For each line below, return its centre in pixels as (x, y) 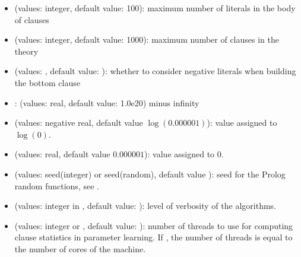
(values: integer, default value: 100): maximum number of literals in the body (155, 8)
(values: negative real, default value (79, 123)
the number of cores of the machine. (80, 248)
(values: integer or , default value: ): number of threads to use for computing (154, 225)
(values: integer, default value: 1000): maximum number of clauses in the (147, 39)
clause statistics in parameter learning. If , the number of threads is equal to (153, 237)
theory (26, 51)
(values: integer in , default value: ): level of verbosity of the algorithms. (145, 206)
